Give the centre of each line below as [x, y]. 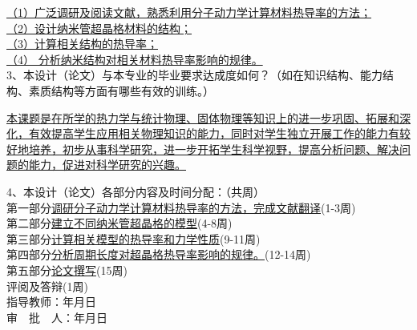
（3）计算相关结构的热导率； [82, 44]
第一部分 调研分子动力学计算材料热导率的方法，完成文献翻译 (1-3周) [181, 207]
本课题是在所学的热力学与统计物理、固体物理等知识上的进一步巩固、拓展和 [203, 117]
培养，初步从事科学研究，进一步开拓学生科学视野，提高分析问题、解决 [214, 149]
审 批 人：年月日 [57, 317]
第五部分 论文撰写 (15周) [67, 270]
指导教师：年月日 [51, 302]
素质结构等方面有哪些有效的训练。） [121, 90]
